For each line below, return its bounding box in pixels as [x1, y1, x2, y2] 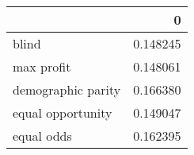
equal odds [13, 126, 72, 145]
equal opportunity [13, 103, 112, 122]
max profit [13, 57, 71, 76]
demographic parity [13, 80, 121, 99]
